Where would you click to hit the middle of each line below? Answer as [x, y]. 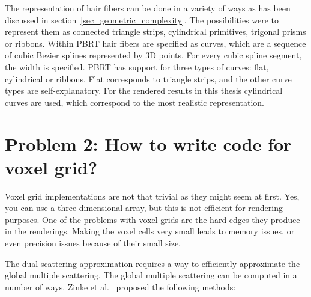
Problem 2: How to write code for [148, 143]
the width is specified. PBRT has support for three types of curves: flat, [137, 66]
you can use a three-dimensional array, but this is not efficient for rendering [144, 208]
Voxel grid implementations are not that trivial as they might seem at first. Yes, [152, 196]
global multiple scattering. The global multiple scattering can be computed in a [151, 275]
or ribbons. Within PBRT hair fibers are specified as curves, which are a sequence [155, 43]
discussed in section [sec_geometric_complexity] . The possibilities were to [142, 20]
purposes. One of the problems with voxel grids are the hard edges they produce [152, 219]
